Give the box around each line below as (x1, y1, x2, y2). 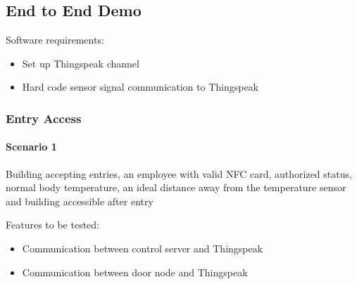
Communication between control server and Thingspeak (22, 241, 263, 255)
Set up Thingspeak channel (22, 56, 139, 70)
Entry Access (6, 109, 82, 127)
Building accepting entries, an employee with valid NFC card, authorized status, (6, 166, 352, 181)
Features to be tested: (6, 217, 99, 232)
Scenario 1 (6, 139, 57, 154)
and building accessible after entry (6, 193, 154, 208)
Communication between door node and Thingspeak (22, 264, 248, 279)
